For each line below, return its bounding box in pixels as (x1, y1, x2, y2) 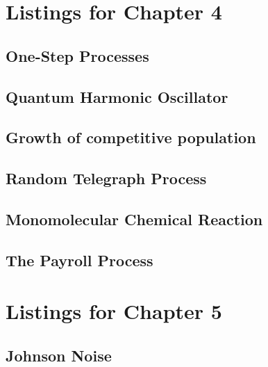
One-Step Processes (6, 44, 149, 66)
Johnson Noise (6, 344, 112, 366)
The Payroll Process (6, 249, 153, 270)
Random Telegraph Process (6, 168, 207, 189)
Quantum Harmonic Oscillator (6, 85, 228, 107)
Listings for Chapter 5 (6, 297, 222, 325)
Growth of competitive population (6, 127, 256, 148)
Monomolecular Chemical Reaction (6, 208, 263, 229)
